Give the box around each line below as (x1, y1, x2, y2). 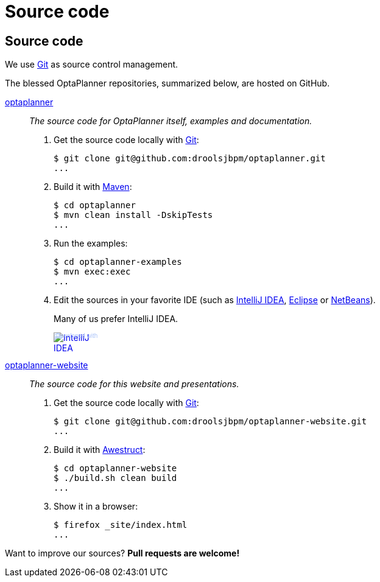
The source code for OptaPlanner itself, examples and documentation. (29, 116, 312, 127)
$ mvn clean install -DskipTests (54, 210, 213, 220)
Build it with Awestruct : (54, 444, 146, 455)
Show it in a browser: (54, 501, 138, 512)
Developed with (56, 332, 98, 340)
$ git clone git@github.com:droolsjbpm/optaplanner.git (54, 153, 326, 164)
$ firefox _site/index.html (54, 520, 188, 530)
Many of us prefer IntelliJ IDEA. (54, 314, 178, 324)
